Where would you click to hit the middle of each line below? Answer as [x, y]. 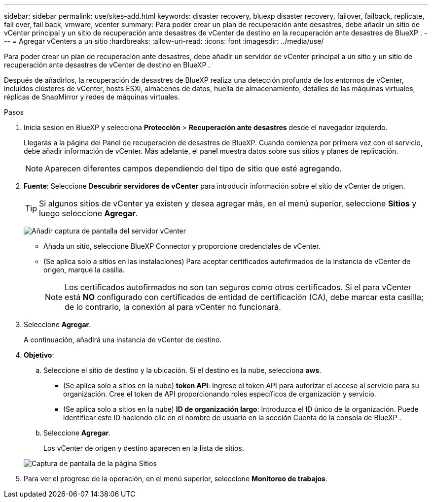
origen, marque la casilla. [84, 270]
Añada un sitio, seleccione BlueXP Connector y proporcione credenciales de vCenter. [182, 246]
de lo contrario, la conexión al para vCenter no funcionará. [173, 307]
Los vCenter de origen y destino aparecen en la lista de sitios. [144, 448]
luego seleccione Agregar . [89, 213]
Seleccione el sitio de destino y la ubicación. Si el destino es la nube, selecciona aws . [182, 370]
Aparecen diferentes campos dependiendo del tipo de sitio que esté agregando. [194, 168]
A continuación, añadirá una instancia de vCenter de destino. [123, 340]
